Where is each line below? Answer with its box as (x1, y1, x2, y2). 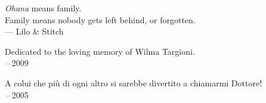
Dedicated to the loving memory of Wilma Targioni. (5, 45, 195, 57)
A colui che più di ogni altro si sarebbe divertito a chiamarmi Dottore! (5, 76, 262, 89)
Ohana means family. (5, 2, 82, 14)
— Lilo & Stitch (5, 25, 64, 38)
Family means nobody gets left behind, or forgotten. (5, 13, 196, 26)
